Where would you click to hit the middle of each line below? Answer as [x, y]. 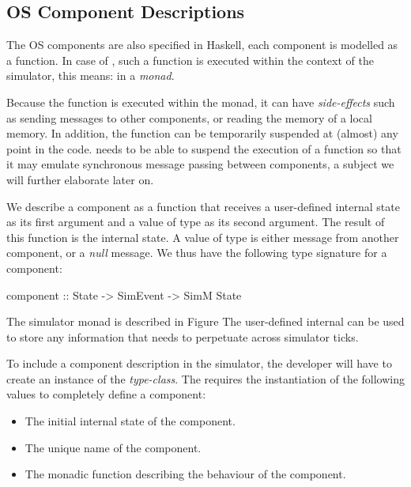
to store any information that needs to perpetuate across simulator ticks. [183, 336]
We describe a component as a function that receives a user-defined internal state [203, 206]
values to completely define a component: [106, 394]
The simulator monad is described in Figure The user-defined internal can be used [205, 321]
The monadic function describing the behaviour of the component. [185, 474]
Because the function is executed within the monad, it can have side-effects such [201, 102]
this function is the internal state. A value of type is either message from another [203, 237]
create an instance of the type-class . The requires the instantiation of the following [206, 378]
